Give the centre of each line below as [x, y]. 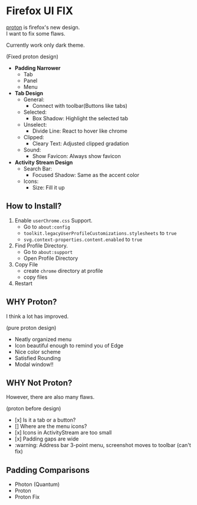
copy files [35, 277]
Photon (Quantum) [37, 484]
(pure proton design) [31, 327]
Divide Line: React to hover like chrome [80, 131]
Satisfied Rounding [37, 358]
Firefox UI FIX [40, 11]
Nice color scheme [37, 352]
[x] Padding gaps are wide [47, 439]
